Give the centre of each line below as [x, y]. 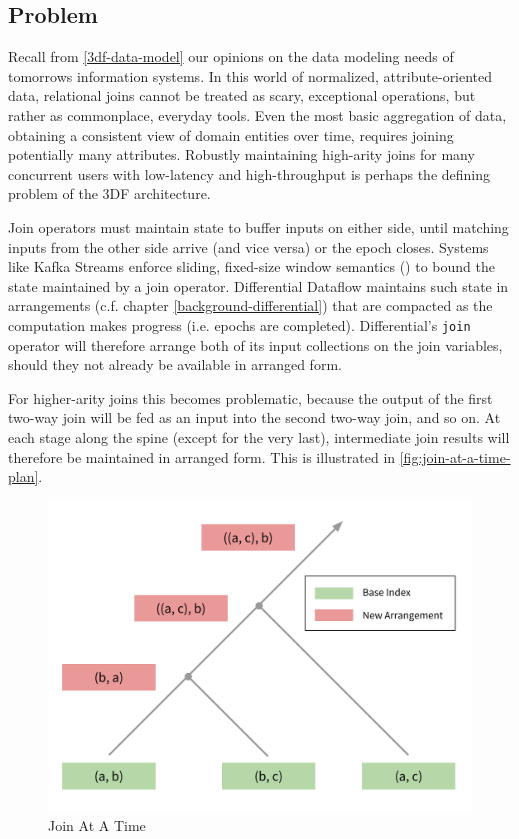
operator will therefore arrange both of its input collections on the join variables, [255, 344]
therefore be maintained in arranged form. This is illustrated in [202, 456]
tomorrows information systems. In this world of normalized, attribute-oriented [250, 75]
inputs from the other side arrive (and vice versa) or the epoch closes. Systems [248, 246]
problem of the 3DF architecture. [109, 193]
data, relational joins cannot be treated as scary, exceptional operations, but [242, 95]
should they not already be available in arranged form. [175, 364]
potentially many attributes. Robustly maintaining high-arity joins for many [241, 154]
